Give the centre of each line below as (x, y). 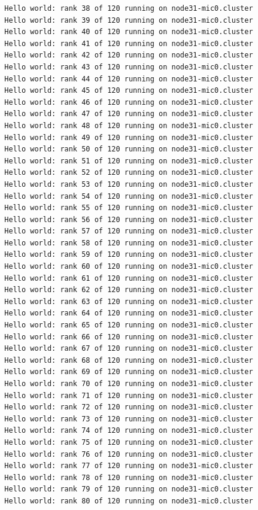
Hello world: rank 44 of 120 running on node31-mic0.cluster (129, 79)
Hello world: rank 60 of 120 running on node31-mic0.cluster (129, 267)
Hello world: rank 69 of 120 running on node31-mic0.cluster (129, 372)
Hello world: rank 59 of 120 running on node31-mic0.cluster (129, 255)
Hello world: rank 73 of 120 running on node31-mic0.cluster (129, 419)
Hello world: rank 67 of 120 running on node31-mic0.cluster (129, 349)
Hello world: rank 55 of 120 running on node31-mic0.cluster (129, 208)
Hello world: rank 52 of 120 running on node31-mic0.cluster (129, 173)
